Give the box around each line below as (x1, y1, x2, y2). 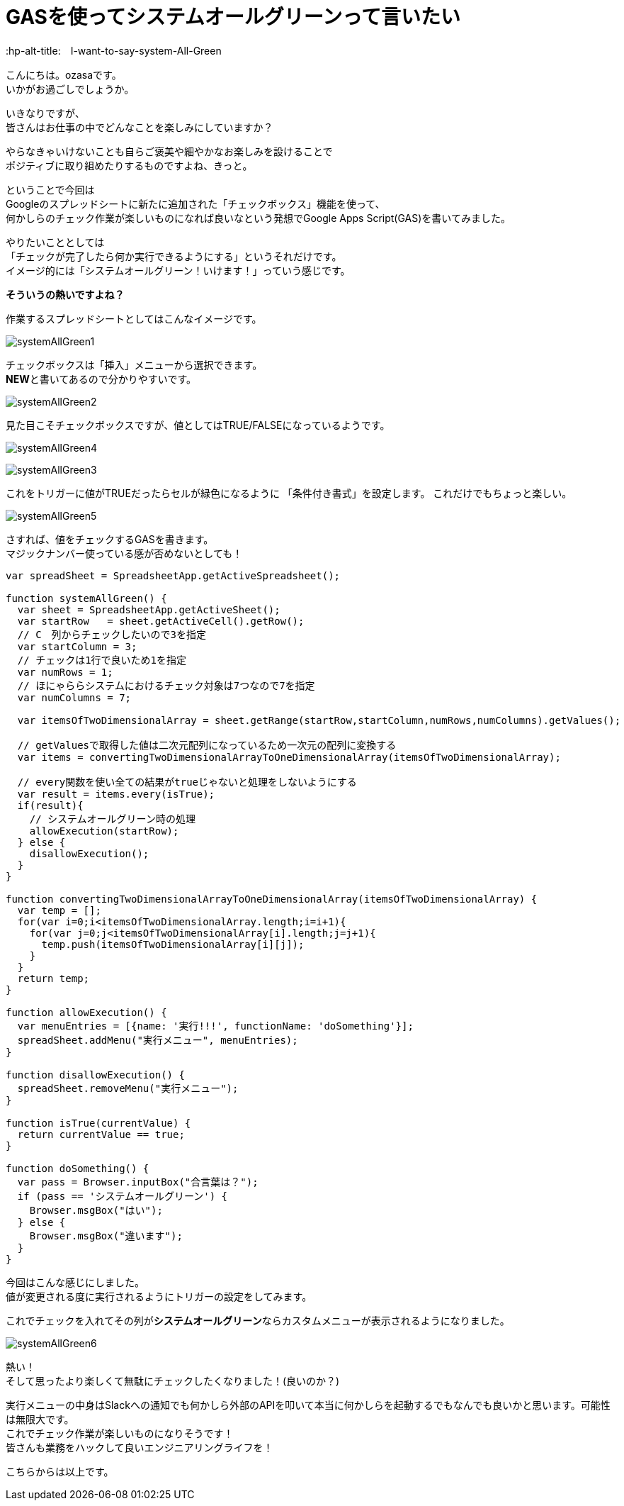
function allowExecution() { (6, 1006, 167, 1018)
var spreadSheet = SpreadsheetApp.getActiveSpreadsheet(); (6, 569, 341, 581)
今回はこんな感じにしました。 (6, 1276, 144, 1288)
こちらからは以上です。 (6, 1465, 114, 1478)
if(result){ (17, 799, 84, 811)
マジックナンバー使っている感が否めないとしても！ (6, 547, 243, 559)
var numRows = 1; (17, 666, 113, 678)
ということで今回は (6, 183, 95, 196)
